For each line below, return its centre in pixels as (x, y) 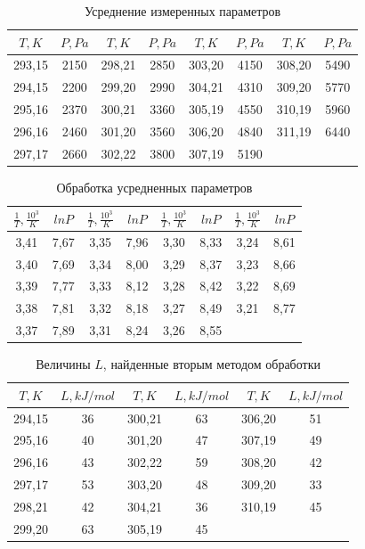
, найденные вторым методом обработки (211, 364)
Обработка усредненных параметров (154, 187)
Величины (63, 364)
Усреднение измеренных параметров (182, 11)
